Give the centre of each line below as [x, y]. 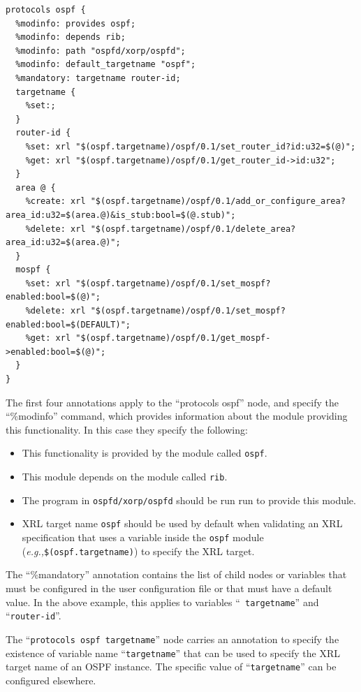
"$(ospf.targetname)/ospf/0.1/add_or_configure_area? [218, 201]
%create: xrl [56, 201]
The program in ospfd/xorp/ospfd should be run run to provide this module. [189, 500]
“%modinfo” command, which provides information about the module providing [177, 416]
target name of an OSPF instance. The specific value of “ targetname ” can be [171, 667]
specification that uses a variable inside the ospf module [143, 537]
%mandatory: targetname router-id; [98, 78]
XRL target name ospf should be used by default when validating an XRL [182, 523]
